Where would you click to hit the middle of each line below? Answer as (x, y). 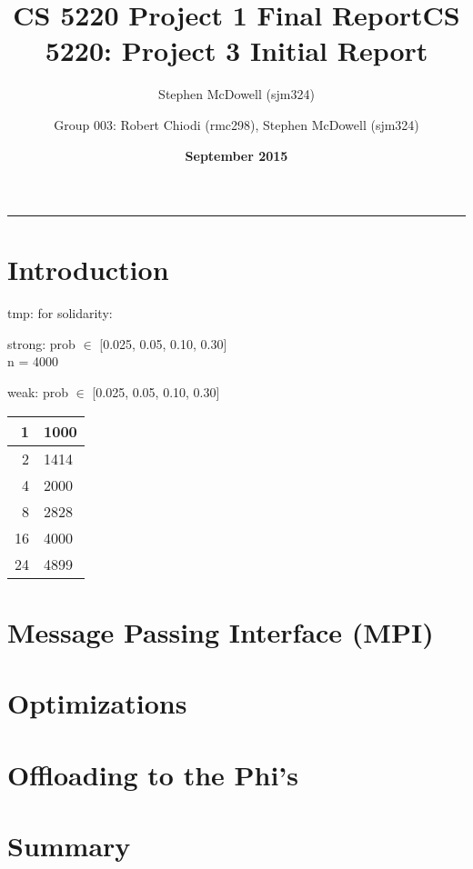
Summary (69, 845)
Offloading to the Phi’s (153, 774)
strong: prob (41, 343)
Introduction (88, 270)
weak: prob (38, 392)
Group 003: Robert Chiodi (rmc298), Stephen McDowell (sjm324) (236, 124)
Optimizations (97, 703)
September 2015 (236, 155)
